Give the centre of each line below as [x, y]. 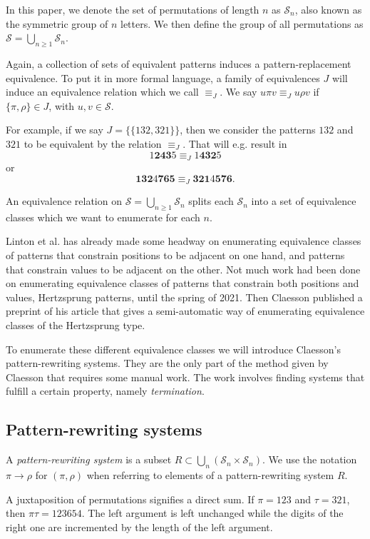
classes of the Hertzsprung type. [76, 325]
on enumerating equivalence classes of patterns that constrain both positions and [183, 283]
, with [62, 105]
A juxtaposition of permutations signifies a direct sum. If [130, 499]
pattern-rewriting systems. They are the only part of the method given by [167, 363]
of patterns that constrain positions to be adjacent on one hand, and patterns [175, 255]
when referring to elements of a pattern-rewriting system [210, 474]
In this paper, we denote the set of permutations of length [133, 9]
